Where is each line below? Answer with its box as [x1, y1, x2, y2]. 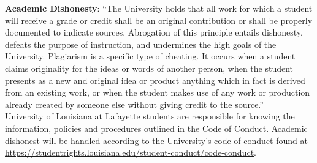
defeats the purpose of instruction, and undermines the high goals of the [5, 37, 277, 50]
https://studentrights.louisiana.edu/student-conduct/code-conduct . [5, 146, 257, 159]
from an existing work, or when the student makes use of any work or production [5, 86, 310, 99]
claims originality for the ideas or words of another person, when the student [5, 61, 294, 74]
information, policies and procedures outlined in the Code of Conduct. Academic [5, 121, 308, 134]
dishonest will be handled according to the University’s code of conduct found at [5, 134, 308, 146]
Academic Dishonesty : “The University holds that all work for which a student [5, 2, 313, 14]
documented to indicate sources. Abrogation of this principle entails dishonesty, [5, 26, 303, 39]
